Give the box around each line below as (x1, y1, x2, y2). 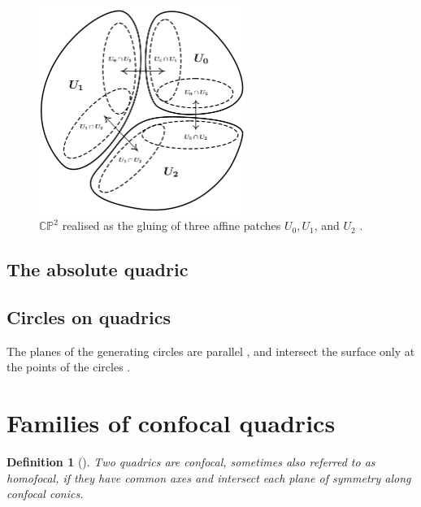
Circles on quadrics (7, 304, 171, 329)
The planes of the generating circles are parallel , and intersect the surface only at (7, 342, 415, 359)
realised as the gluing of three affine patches (62, 217, 281, 234)
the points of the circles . (7, 358, 131, 375)
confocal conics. (7, 485, 84, 502)
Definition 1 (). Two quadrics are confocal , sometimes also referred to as (7, 453, 375, 470)
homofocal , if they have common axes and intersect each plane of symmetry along (7, 469, 411, 486)
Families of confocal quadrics (7, 406, 336, 440)
